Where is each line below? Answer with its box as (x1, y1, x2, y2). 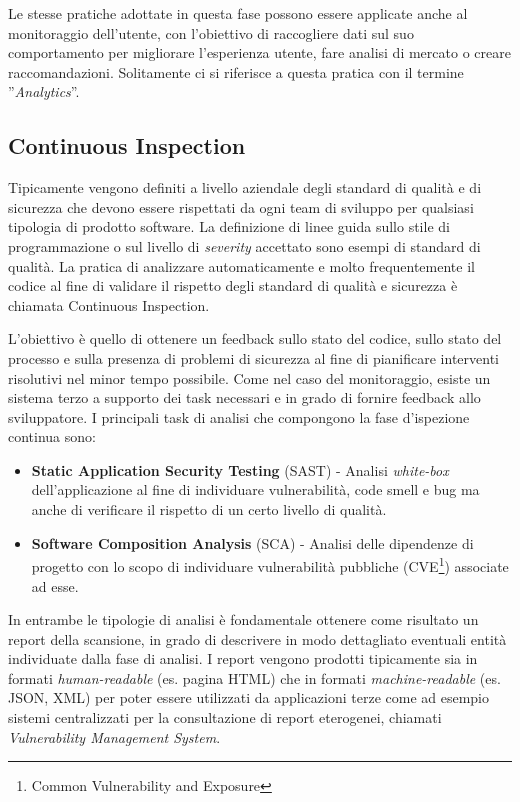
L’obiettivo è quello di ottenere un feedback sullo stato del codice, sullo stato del (8, 328, 502, 349)
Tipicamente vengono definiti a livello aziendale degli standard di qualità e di (8, 177, 482, 198)
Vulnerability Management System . (8, 726, 221, 747)
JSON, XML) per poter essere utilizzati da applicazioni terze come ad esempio (8, 687, 490, 708)
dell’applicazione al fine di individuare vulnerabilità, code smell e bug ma (31, 479, 480, 500)
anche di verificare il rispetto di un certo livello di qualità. (31, 499, 387, 520)
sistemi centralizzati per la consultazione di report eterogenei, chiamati (8, 707, 442, 728)
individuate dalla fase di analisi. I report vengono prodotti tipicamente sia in (8, 648, 478, 669)
